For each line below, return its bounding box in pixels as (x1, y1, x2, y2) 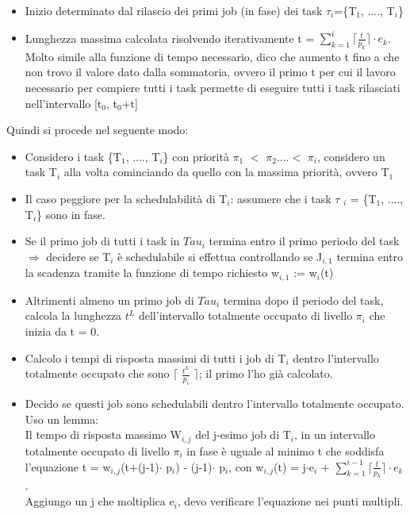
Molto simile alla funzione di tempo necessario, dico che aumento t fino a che (25, 48, 400, 64)
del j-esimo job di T (195, 426, 291, 443)
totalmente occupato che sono (25, 365, 170, 382)
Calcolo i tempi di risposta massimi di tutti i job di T (25, 349, 286, 366)
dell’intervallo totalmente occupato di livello (138, 307, 353, 324)
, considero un (316, 148, 385, 164)
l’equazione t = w (25, 458, 111, 475)
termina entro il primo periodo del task (209, 233, 400, 249)
